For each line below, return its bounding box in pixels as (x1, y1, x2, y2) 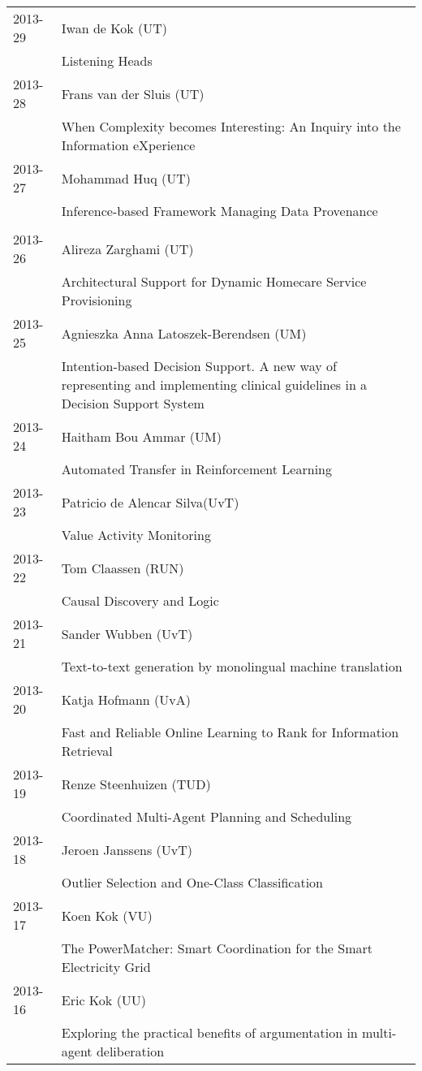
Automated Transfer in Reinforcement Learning (61, 460, 332, 478)
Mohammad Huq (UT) (61, 168, 191, 188)
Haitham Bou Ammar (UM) (61, 426, 222, 446)
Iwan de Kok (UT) (61, 18, 168, 37)
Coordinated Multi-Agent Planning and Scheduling (61, 807, 352, 826)
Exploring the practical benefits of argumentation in (61, 1023, 358, 1042)
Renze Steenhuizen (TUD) (61, 774, 211, 793)
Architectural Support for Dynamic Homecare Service (61, 272, 367, 291)
